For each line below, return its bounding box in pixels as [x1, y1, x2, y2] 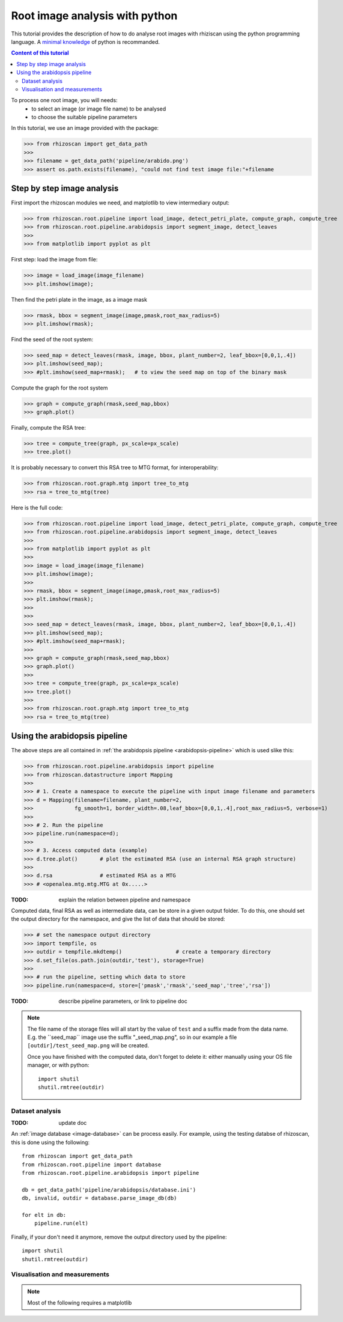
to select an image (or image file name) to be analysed [31, 105, 166, 112]
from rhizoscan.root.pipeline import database [22, 1161, 162, 1168]
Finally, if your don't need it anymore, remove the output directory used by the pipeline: [11, 1233, 227, 1240]
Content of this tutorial [11, 49, 69, 56]
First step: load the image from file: [11, 256, 98, 263]
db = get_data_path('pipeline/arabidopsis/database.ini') [22, 1186, 196, 1193]
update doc [58, 1119, 87, 1127]
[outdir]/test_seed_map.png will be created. [27, 1042, 150, 1049]
